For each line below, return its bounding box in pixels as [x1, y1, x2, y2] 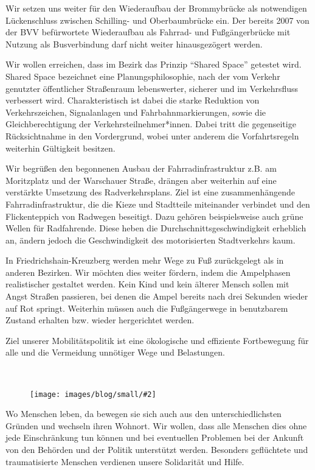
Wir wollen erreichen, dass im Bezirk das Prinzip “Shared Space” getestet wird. [5, 58, 302, 71]
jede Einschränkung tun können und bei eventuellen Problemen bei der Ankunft [5, 431, 304, 444]
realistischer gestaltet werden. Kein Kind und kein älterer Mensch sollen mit [5, 278, 289, 290]
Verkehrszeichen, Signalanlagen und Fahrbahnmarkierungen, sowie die [5, 105, 266, 118]
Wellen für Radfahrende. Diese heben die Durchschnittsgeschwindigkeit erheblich [5, 222, 306, 234]
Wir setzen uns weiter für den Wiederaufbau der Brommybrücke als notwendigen [5, 2, 307, 14]
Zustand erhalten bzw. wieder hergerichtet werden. [5, 314, 195, 326]
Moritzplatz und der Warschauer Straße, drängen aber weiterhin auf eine [5, 174, 277, 186]
